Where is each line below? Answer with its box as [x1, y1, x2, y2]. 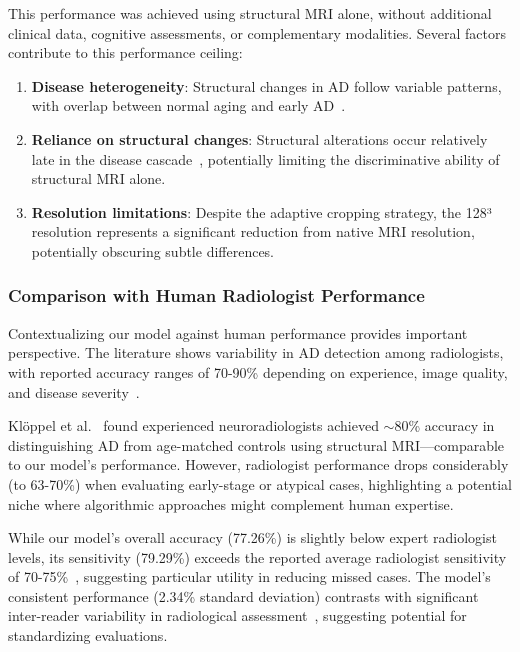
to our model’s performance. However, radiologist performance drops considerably [8, 454, 509, 475]
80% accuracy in [394, 415, 495, 436]
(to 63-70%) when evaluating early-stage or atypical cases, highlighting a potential [8, 473, 512, 494]
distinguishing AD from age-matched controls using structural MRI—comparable [8, 434, 505, 455]
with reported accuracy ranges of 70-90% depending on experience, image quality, [8, 361, 508, 382]
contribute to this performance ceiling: [8, 42, 243, 63]
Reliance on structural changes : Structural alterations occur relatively [31, 128, 488, 149]
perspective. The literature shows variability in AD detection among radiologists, [8, 342, 504, 363]
